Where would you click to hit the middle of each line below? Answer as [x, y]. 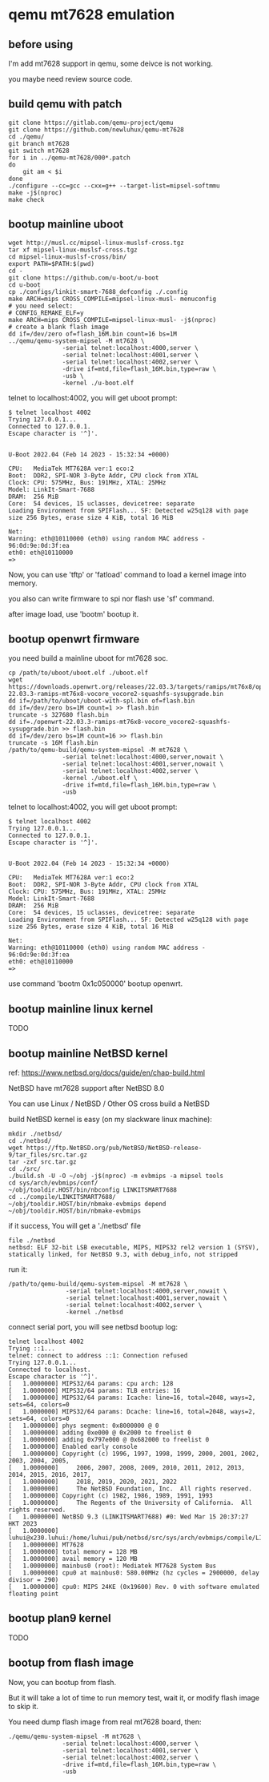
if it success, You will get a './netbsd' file [75, 1226]
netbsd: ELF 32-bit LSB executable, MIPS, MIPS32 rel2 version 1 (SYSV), [134, 1248]
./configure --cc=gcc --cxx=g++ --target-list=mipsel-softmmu [114, 186]
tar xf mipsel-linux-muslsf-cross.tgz [73, 250]
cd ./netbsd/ [30, 1141]
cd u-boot [25, 285]
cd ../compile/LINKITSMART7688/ [62, 1197]
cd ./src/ [25, 1169]
